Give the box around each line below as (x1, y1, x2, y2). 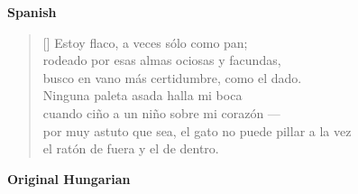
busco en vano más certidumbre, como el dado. (42, 68, 302, 87)
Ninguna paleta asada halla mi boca (42, 86, 243, 105)
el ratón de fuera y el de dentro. (42, 139, 219, 158)
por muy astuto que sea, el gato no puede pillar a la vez (42, 121, 352, 140)
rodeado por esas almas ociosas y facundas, (42, 51, 281, 69)
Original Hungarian (7, 169, 131, 188)
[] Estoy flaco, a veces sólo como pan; (42, 32, 248, 51)
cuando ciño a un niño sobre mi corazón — (42, 103, 280, 122)
